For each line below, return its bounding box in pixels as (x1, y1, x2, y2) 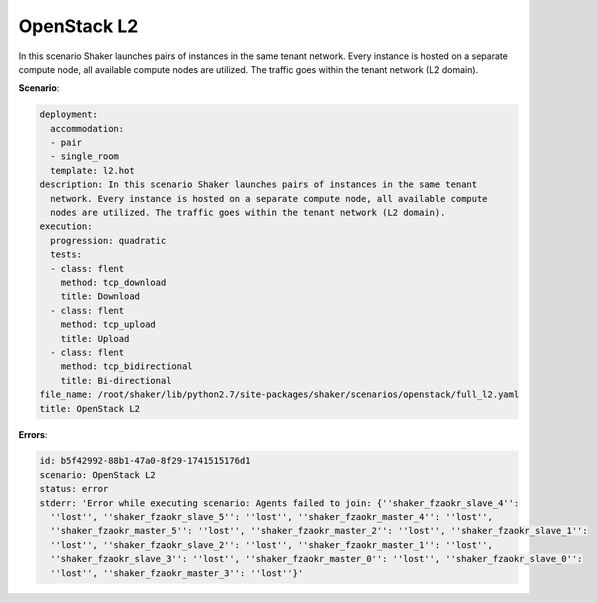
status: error (39, 483, 109, 495)
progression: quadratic (50, 235, 167, 246)
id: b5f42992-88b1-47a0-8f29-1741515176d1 (39, 455, 251, 467)
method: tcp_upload (60, 319, 157, 330)
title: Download (60, 291, 140, 302)
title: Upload (60, 333, 130, 344)
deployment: (39, 109, 99, 120)
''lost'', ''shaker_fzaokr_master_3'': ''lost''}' (50, 567, 304, 579)
